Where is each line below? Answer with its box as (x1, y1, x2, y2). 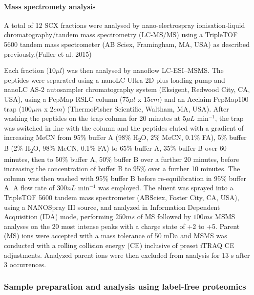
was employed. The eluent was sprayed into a (98, 182, 233, 193)
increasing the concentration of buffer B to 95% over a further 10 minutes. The (4, 163, 240, 174)
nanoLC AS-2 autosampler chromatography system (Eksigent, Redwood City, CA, (4, 84, 250, 94)
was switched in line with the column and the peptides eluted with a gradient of (4, 122, 244, 133)
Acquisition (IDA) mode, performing (4, 211, 113, 222)
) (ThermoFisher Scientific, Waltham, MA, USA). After (62, 103, 229, 113)
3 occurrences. (4, 259, 46, 270)
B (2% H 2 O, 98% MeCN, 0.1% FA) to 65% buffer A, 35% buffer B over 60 (4, 143, 227, 155)
